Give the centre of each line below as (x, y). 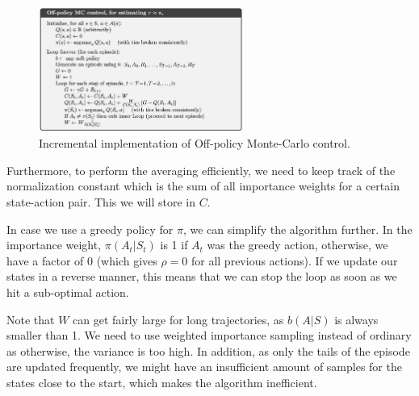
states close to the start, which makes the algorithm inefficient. (162, 382)
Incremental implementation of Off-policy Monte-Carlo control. (195, 143)
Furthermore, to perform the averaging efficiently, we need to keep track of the (201, 170)
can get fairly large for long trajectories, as (178, 319)
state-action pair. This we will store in (101, 202)
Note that (31, 319)
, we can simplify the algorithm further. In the (297, 229)
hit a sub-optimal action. (68, 292)
